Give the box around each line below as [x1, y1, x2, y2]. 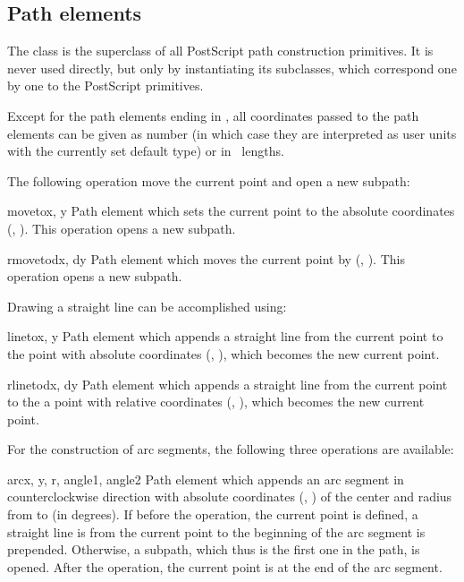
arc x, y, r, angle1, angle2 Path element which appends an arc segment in [7, 469, 404, 488]
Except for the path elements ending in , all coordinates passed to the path [7, 106, 419, 124]
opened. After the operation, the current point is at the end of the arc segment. [7, 557, 443, 576]
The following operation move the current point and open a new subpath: [7, 171, 410, 190]
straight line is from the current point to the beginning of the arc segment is [7, 522, 426, 541]
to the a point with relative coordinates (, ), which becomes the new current [7, 392, 425, 411]
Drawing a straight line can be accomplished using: [7, 296, 287, 315]
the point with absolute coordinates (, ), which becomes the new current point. [7, 344, 440, 363]
